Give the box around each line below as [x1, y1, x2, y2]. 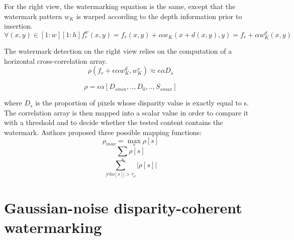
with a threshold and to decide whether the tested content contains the [4, 117, 223, 128]
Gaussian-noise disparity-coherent [4, 197, 242, 218]
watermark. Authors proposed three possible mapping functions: [4, 127, 202, 137]
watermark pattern [4, 11, 62, 21]
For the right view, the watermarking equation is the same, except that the [4, 1, 236, 11]
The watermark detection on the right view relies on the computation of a [4, 46, 232, 56]
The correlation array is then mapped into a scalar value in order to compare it [4, 107, 249, 117]
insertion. [4, 21, 33, 31]
